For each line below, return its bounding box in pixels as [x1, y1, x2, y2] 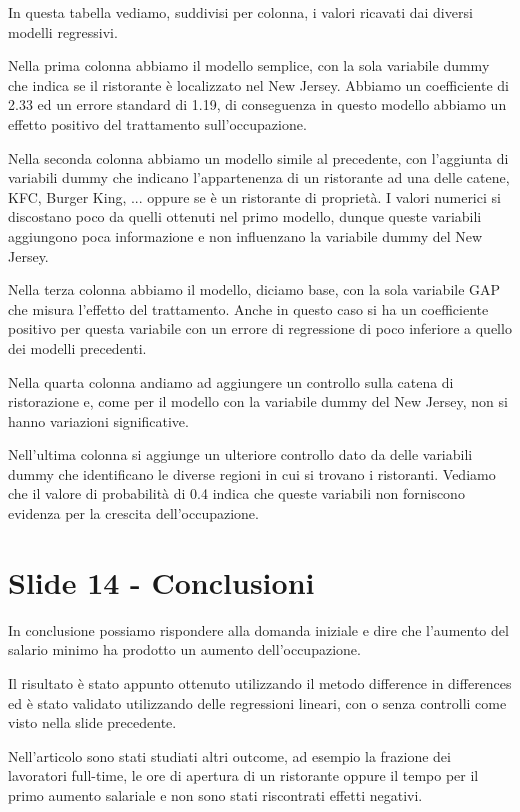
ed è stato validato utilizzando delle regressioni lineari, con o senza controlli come [8, 692, 507, 713]
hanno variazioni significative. [8, 410, 189, 431]
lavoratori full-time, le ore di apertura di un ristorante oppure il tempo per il [8, 765, 479, 786]
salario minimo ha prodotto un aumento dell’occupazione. [8, 639, 361, 660]
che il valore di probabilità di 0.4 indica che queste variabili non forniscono [8, 483, 465, 504]
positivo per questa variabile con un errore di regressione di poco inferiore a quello [8, 318, 512, 339]
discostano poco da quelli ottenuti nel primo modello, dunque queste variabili [8, 206, 482, 227]
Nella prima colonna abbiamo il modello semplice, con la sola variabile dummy [8, 55, 490, 76]
